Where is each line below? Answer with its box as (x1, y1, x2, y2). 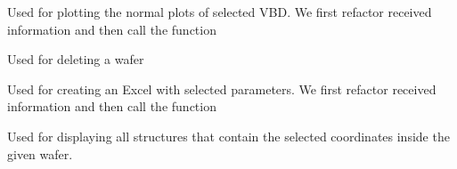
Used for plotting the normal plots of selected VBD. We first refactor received (7, 3, 432, 20)
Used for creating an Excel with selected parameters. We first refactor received (7, 79, 437, 98)
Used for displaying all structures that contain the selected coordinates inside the (7, 126, 450, 145)
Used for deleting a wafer (7, 50, 144, 68)
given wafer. (7, 144, 73, 163)
